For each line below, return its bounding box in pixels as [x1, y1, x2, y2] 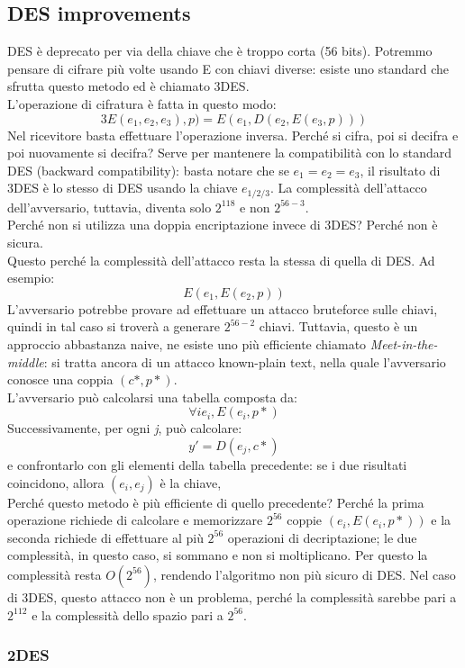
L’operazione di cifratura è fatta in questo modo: [7, 94, 277, 113]
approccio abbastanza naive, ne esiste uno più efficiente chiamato [7, 334, 367, 353]
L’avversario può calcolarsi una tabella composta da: [7, 387, 297, 406]
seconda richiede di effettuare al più [7, 528, 204, 546]
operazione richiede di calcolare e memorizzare [7, 510, 263, 529]
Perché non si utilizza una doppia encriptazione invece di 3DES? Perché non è [7, 215, 438, 234]
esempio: [7, 268, 55, 287]
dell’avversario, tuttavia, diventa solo [7, 197, 212, 216]
